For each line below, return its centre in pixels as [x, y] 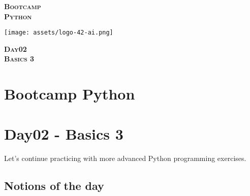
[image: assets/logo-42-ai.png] [59, 33]
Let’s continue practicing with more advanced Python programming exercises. [125, 158]
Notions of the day [54, 185]
